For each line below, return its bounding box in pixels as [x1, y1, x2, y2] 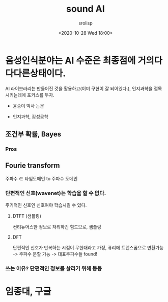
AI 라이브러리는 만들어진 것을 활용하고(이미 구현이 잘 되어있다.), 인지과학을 [5, 85, 153, 91]
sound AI [66, 3, 105, 15]
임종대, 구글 [5, 286, 51, 297]
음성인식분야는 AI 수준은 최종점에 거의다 [5, 55, 163, 66]
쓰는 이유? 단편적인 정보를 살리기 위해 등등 [5, 265, 102, 272]
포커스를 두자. [27, 91, 54, 98]
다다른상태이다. [5, 67, 66, 79]
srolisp [78, 20, 93, 26]
